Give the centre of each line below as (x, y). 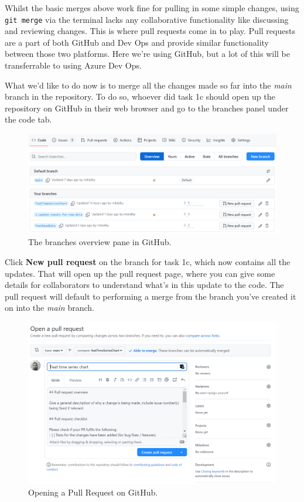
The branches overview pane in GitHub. (100, 242)
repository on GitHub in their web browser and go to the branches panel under (147, 108)
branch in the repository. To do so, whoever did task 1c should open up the (140, 96)
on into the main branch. (49, 308)
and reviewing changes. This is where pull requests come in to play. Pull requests (150, 31)
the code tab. (28, 119)
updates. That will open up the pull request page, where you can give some (140, 273)
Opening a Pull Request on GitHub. (93, 492)
